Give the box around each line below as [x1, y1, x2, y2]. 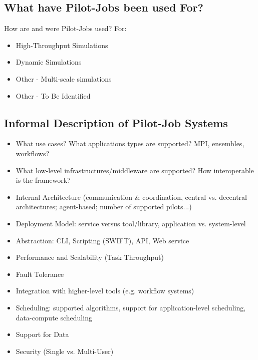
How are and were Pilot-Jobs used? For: [4, 23, 127, 34]
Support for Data [16, 329, 69, 339]
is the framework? [16, 175, 71, 185]
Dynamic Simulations [16, 57, 82, 67]
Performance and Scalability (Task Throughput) [16, 252, 164, 262]
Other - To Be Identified [16, 90, 91, 101]
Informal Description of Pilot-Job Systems [4, 115, 228, 130]
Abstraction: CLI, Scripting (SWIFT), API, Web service [16, 235, 189, 245]
